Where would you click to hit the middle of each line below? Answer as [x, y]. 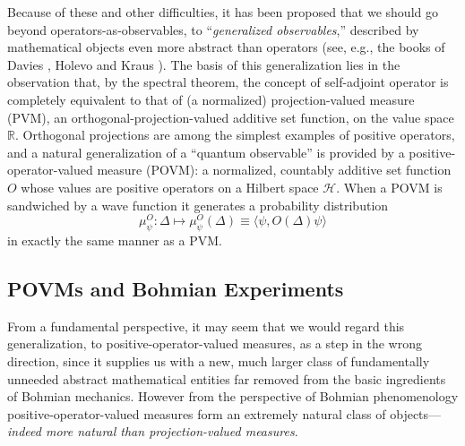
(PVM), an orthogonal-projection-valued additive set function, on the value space [231, 117]
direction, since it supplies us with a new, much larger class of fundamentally [219, 360]
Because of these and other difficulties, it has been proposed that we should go [223, 12]
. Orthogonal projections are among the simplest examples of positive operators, [235, 135]
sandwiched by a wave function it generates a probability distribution [198, 205]
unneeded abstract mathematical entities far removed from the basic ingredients [227, 378]
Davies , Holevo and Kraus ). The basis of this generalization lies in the [204, 64]
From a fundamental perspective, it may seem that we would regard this [206, 326]
